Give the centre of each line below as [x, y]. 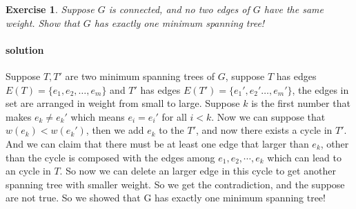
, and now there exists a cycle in [264, 130]
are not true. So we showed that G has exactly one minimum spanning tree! [166, 198]
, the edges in [320, 89]
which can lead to [305, 157]
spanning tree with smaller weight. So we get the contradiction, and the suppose [175, 184]
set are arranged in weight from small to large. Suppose [123, 103]
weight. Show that [43, 22]
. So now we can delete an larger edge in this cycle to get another [198, 171]
